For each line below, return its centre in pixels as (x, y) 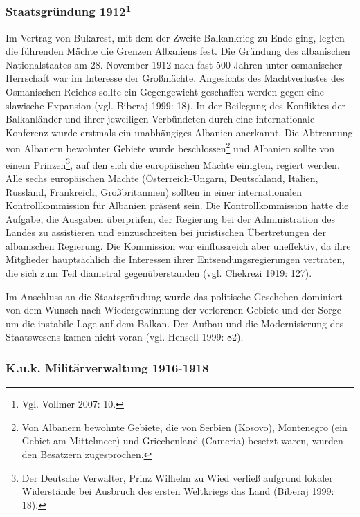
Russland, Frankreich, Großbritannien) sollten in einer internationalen (154, 191)
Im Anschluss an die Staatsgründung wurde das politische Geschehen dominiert (174, 296)
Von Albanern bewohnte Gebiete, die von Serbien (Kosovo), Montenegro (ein (184, 427)
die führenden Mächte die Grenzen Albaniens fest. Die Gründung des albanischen (178, 51)
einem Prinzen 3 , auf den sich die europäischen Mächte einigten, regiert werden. (173, 163)
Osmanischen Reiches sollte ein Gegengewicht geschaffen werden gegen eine (165, 92)
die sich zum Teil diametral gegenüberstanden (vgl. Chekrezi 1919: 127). (159, 273)
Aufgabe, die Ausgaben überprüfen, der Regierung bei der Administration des (170, 218)
